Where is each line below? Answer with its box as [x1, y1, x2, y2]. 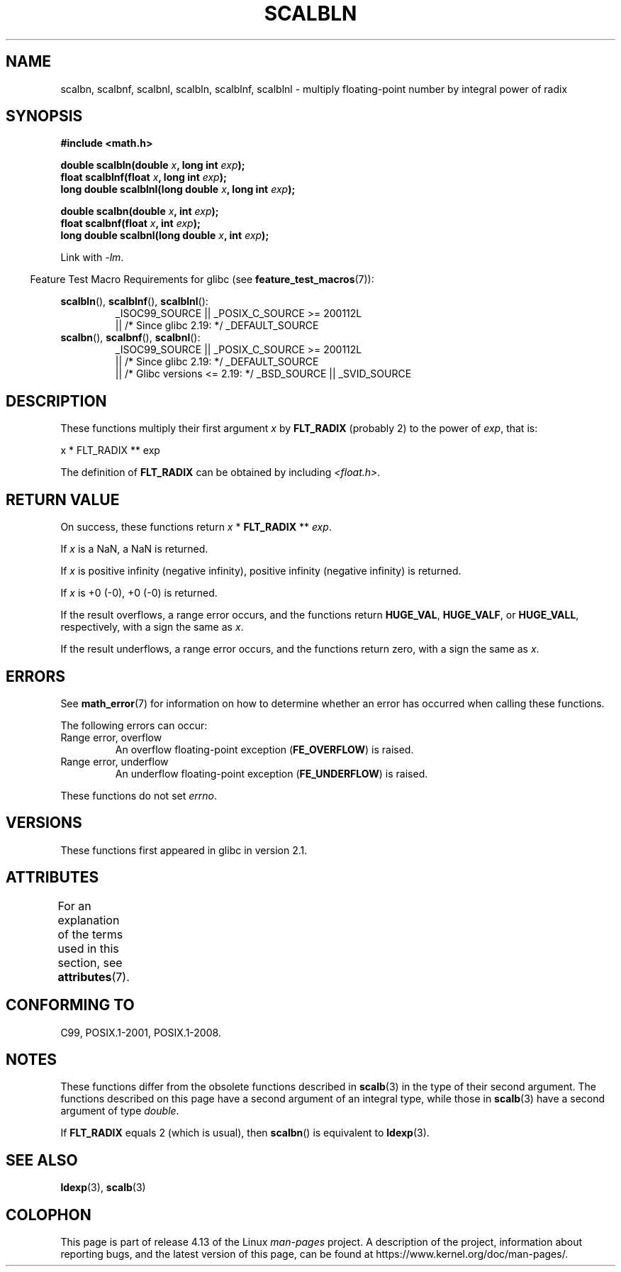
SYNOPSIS [6, 107, 83, 126]
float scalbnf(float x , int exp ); [60, 217, 201, 230]
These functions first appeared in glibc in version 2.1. [60, 844, 308, 856]
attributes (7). [57, 969, 130, 984]
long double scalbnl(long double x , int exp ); [60, 229, 269, 242]
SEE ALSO [6, 1151, 78, 1169]
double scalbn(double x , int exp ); [60, 205, 219, 218]
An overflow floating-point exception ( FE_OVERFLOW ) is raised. [115, 743, 414, 756]
